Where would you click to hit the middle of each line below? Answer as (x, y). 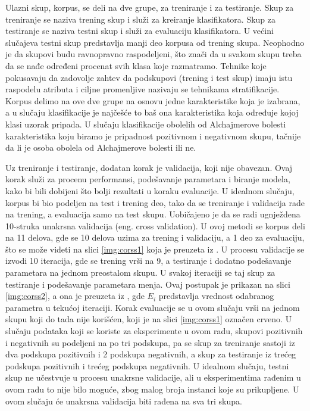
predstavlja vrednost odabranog (216, 296)
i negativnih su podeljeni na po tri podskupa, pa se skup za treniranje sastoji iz (150, 342)
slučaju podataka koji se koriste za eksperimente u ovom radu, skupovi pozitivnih (154, 331)
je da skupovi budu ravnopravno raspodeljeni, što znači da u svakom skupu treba (154, 54)
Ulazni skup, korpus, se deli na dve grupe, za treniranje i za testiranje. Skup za (150, 7)
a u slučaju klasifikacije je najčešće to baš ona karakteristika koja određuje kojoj (152, 112)
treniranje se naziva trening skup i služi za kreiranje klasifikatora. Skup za (141, 19)
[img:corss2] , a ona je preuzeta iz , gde (75, 296)
